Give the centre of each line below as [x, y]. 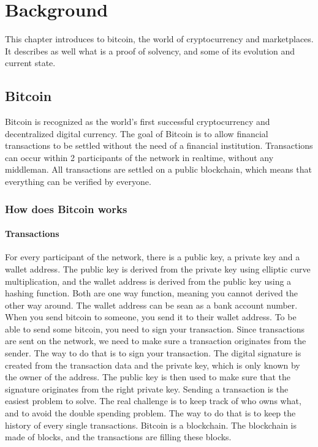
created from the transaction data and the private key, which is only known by [153, 365]
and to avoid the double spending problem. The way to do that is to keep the [150, 413]
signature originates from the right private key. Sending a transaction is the [147, 389]
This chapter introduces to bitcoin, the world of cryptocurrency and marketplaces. [159, 39]
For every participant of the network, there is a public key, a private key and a [153, 257]
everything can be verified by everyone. [78, 182]
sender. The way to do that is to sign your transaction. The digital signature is [153, 353]
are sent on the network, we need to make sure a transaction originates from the [156, 341]
